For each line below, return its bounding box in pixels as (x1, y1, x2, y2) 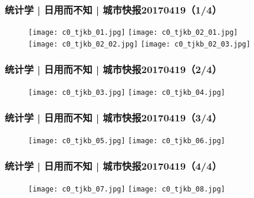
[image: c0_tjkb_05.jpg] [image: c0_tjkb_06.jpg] (28, 136, 225, 145)
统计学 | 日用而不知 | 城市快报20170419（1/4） (5, 2, 222, 16)
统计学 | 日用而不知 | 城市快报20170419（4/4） (5, 159, 222, 173)
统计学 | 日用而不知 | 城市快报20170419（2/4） (5, 62, 222, 77)
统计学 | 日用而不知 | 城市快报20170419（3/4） (5, 110, 222, 125)
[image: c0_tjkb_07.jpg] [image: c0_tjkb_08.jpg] (28, 184, 225, 193)
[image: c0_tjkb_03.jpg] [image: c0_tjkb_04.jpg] (28, 88, 225, 97)
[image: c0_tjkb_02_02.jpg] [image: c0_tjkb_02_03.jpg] (28, 39, 250, 48)
